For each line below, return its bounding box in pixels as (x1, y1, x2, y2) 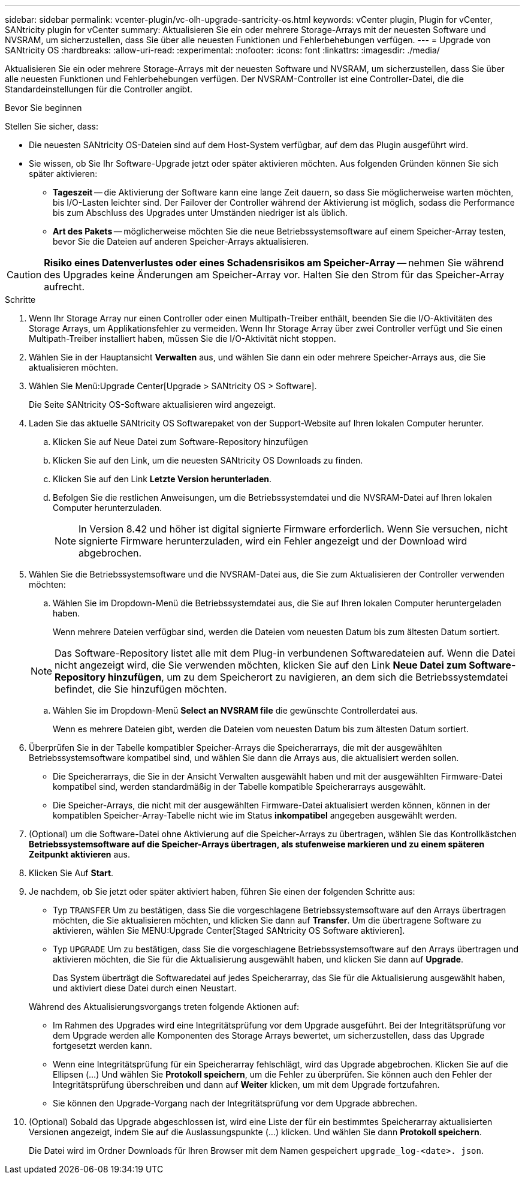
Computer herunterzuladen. (53, 503, 162, 513)
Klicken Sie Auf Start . (29, 868, 114, 878)
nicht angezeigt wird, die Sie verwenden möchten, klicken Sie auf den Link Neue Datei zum (55, 659, 467, 671)
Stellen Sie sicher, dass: (5, 121, 99, 131)
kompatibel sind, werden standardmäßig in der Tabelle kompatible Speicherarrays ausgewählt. (53, 781, 426, 792)
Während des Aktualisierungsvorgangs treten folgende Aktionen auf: (29, 1001, 300, 1012)
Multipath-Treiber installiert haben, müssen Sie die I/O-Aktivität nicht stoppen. (29, 333, 336, 344)
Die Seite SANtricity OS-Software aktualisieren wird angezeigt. (29, 399, 276, 410)
